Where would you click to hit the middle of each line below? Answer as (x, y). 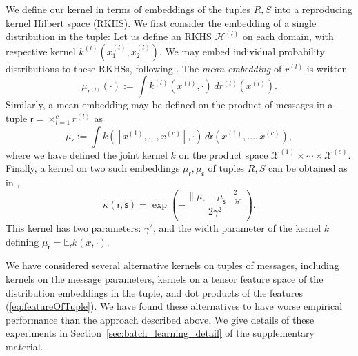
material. (24, 347)
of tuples (226, 168)
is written (327, 68)
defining (22, 241)
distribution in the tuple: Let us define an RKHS (109, 36)
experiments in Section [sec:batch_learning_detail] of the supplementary (160, 333)
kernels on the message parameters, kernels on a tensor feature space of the (165, 279)
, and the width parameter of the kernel (237, 228)
